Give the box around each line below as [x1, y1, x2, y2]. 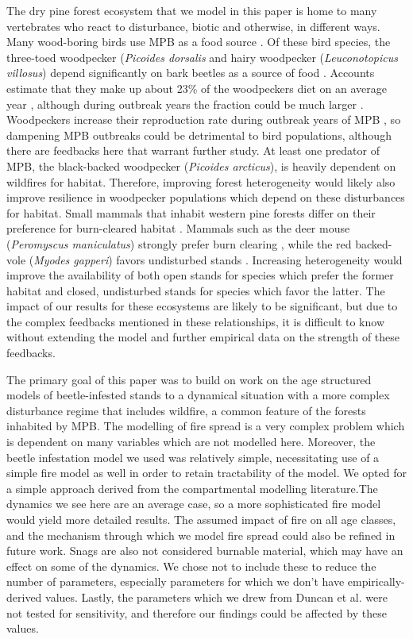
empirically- [347, 573, 405, 590]
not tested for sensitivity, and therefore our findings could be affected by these [6, 604, 387, 621]
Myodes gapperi [33, 251, 109, 268]
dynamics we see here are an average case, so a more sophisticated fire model [6, 495, 381, 512]
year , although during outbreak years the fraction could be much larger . [6, 95, 364, 112]
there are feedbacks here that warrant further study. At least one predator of [6, 142, 380, 159]
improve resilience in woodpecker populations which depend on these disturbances [6, 189, 405, 206]
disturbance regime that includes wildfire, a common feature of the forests [6, 402, 366, 418]
